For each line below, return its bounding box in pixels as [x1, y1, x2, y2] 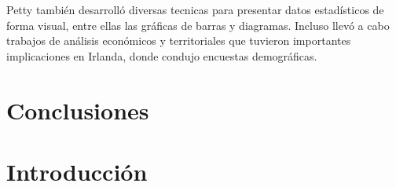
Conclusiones [6, 93, 149, 126]
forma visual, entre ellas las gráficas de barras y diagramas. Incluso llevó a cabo [6, 16, 390, 33]
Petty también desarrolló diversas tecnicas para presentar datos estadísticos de [6, 2, 384, 17]
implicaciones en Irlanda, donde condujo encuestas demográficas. [6, 47, 317, 64]
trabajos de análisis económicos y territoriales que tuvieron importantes [6, 32, 351, 49]
